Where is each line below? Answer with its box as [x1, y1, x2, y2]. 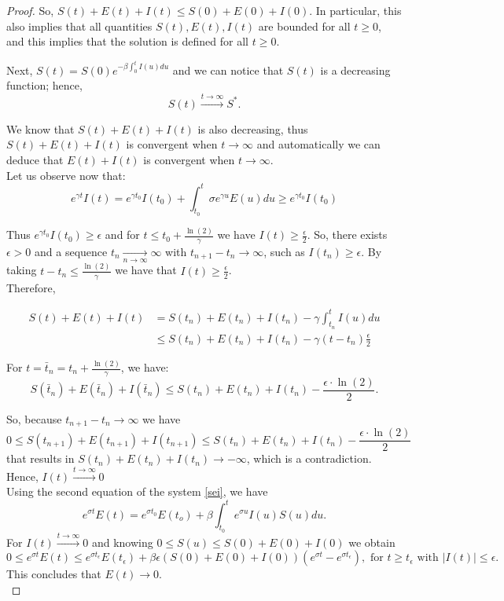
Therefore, [6, 279, 56, 295]
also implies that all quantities [6, 17, 153, 34]
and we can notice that [172, 61, 284, 78]
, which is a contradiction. [246, 450, 372, 467]
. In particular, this [309, 2, 402, 18]
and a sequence [35, 244, 108, 259]
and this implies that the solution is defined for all [6, 33, 248, 49]
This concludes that [6, 566, 101, 582]
